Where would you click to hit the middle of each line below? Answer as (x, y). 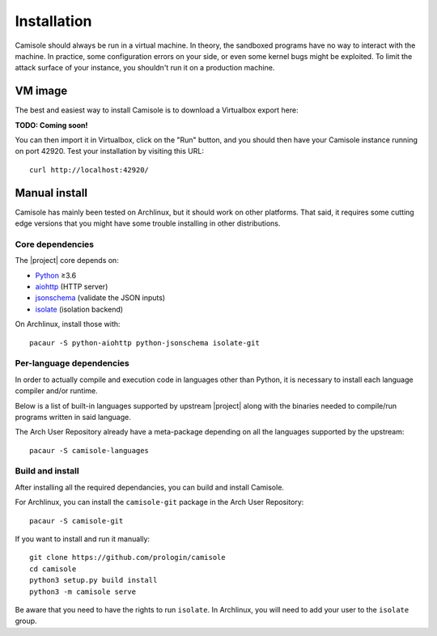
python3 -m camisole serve (83, 591)
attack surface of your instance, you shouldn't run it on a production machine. (145, 68)
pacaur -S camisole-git (76, 521)
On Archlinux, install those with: (68, 324)
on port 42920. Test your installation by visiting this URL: (109, 151)
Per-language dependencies (72, 363)
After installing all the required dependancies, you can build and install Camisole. (150, 487)
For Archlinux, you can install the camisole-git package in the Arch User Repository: (159, 502)
